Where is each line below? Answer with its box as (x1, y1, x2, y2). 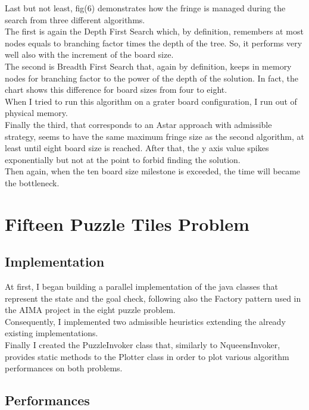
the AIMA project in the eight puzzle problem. (5, 303, 176, 316)
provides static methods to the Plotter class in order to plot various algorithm (5, 350, 289, 362)
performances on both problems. (5, 362, 123, 374)
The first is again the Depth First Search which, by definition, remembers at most (5, 25, 304, 37)
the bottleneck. (5, 176, 60, 189)
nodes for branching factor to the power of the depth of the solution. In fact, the (5, 71, 299, 84)
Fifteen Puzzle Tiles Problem (5, 211, 249, 236)
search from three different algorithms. (5, 13, 145, 26)
